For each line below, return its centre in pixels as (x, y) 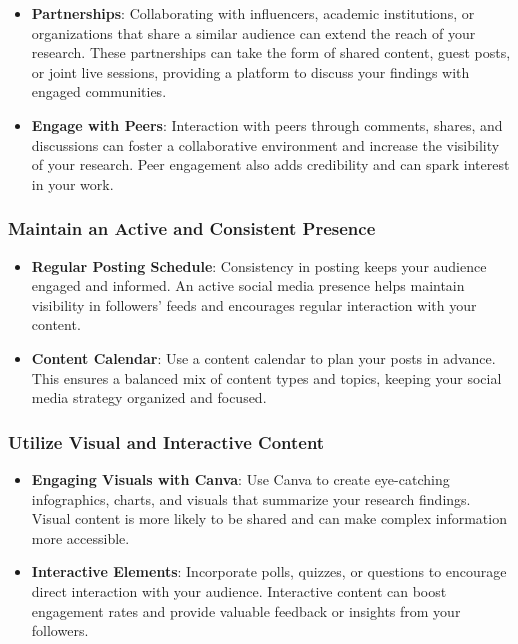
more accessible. (80, 537)
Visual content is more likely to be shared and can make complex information (269, 518)
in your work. (72, 183)
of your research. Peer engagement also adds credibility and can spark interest (270, 164)
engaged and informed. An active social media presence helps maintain (248, 285)
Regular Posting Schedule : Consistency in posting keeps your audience (259, 265)
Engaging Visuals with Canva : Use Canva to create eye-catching (240, 478)
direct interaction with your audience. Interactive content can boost (239, 590)
